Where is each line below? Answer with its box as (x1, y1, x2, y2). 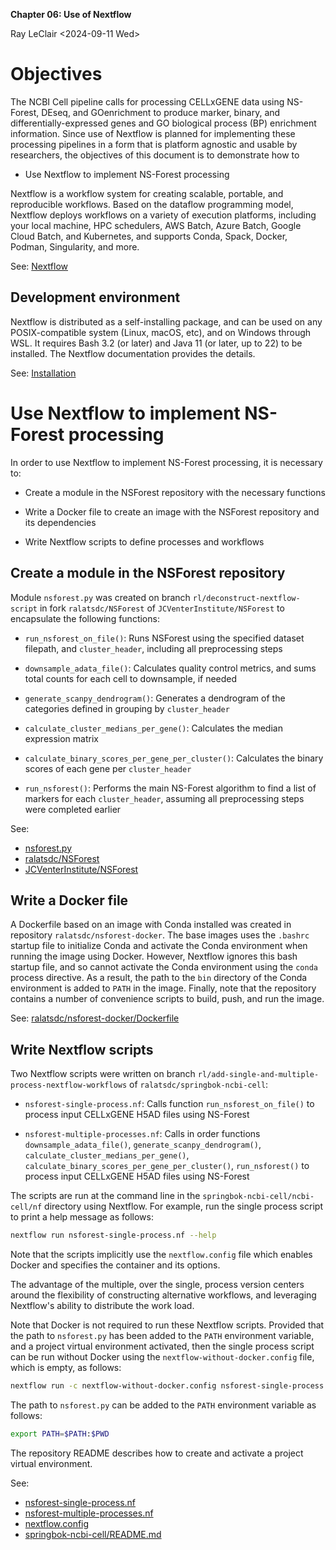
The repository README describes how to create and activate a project (10, 1447, 304, 1459)
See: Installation (10, 367, 77, 379)
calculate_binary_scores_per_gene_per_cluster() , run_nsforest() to (24, 1160, 310, 1172)
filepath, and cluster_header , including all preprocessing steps (24, 642, 283, 654)
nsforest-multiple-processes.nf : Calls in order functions (24, 1128, 261, 1140)
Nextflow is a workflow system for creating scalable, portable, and (10, 187, 284, 199)
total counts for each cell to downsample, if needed (24, 672, 238, 684)
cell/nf (10, 1202, 43, 1213)
